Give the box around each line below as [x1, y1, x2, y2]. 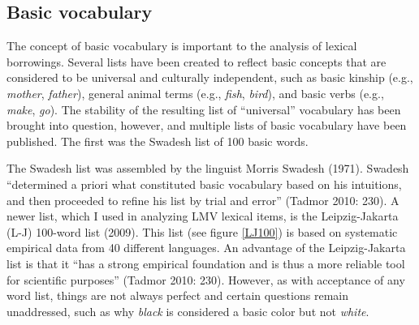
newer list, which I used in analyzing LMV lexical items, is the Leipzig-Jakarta [6, 207, 399, 225]
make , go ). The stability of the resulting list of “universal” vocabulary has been [6, 100, 401, 118]
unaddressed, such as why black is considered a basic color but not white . [6, 302, 369, 319]
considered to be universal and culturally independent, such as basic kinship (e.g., [6, 69, 413, 86]
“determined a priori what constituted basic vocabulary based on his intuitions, [6, 175, 402, 192]
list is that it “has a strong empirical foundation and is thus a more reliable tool [6, 254, 405, 272]
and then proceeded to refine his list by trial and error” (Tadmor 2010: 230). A [6, 191, 400, 208]
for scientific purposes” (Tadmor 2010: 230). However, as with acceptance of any [6, 271, 405, 288]
